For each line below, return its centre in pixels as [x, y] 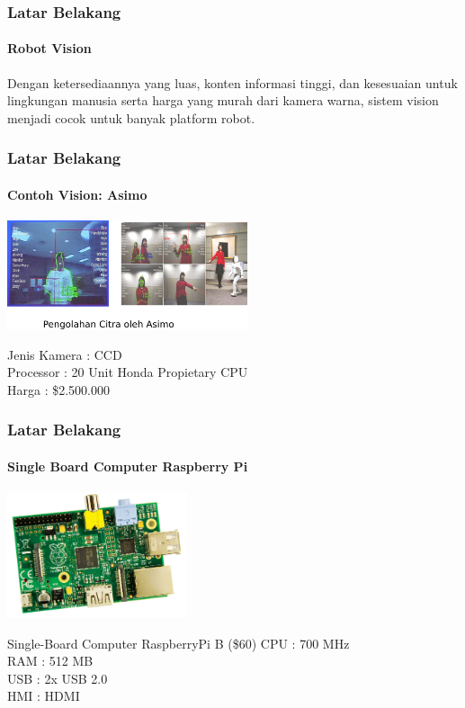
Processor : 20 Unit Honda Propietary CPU [128, 372]
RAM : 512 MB [50, 661]
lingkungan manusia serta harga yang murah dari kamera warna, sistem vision [223, 100]
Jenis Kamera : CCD [65, 354]
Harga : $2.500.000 [58, 389]
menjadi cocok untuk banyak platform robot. [131, 117]
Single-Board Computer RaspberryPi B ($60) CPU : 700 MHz [179, 643]
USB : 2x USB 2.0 [58, 678]
